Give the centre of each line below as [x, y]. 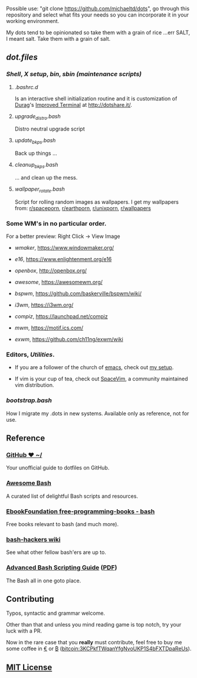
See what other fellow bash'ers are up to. [56, 552]
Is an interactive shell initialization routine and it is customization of [96, 98]
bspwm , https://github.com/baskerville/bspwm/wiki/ [78, 294]
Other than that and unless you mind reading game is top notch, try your [94, 625]
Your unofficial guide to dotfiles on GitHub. [58, 468]
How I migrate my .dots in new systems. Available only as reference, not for [98, 413]
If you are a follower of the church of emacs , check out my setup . [94, 367]
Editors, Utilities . [30, 355]
